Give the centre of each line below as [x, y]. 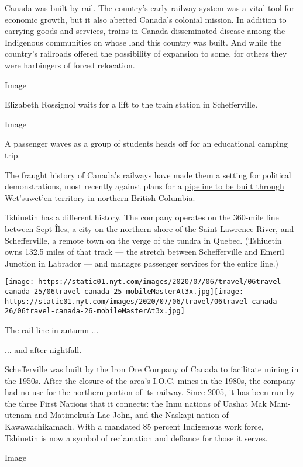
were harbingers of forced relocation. [70, 65]
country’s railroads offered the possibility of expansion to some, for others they [146, 53]
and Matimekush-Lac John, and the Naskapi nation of [131, 415]
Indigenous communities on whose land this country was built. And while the [143, 42]
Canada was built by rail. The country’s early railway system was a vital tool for [150, 8]
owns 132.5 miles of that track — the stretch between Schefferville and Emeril [144, 252]
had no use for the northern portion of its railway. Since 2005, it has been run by [150, 392]
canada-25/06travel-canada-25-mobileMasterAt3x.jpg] [109, 291]
